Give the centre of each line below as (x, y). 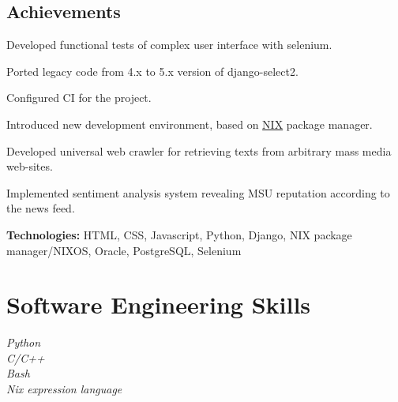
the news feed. (41, 208)
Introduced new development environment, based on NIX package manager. (190, 124)
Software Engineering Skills (159, 304)
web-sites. (30, 166)
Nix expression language (64, 389)
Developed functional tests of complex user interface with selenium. (169, 45)
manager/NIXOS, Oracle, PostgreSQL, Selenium (124, 250)
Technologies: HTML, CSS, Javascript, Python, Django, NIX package (179, 234)
